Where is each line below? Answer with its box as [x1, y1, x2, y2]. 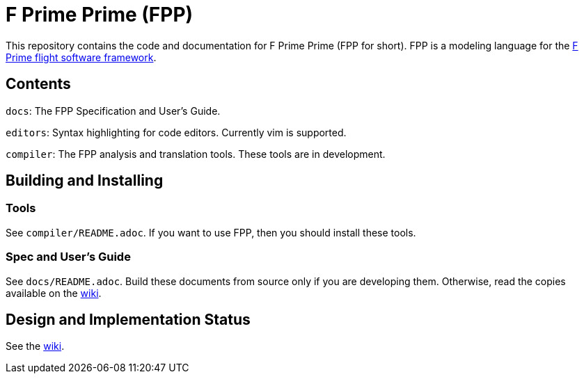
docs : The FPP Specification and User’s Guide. [6, 104, 221, 117]
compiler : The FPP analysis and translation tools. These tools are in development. [6, 147, 386, 160]
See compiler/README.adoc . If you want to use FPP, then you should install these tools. [6, 226, 416, 239]
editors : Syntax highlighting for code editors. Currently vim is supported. [6, 126, 347, 138]
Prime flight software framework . [6, 51, 157, 63]
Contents [6, 75, 71, 93]
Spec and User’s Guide [6, 250, 131, 264]
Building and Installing [6, 172, 164, 190]
